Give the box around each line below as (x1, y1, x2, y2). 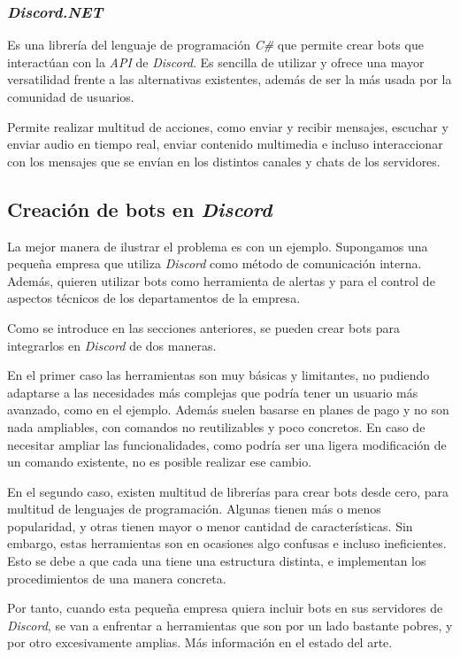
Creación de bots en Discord (7, 195, 272, 222)
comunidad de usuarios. (7, 88, 134, 105)
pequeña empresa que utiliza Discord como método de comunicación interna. (7, 254, 422, 273)
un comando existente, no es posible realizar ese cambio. (7, 452, 312, 471)
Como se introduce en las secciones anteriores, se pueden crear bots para (7, 318, 401, 336)
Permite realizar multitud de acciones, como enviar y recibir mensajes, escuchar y (7, 117, 448, 135)
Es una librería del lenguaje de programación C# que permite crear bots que (7, 35, 424, 54)
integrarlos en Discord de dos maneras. (7, 336, 217, 354)
